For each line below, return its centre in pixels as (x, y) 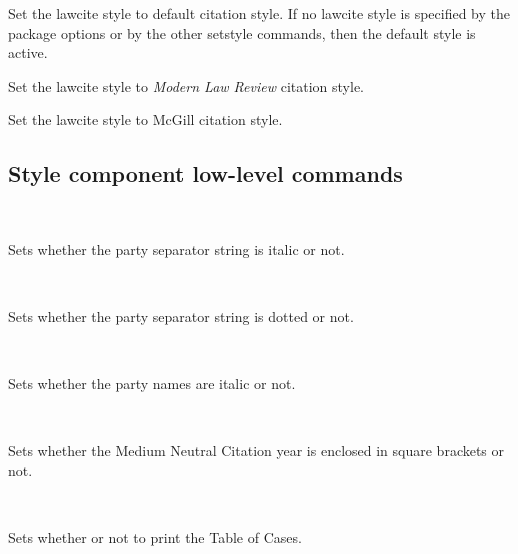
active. (28, 52)
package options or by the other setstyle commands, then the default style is (242, 32)
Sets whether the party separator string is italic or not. (176, 248)
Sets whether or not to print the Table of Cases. (155, 537)
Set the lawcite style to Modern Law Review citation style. (186, 85)
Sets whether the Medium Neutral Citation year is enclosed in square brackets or (256, 450)
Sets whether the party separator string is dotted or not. (181, 315)
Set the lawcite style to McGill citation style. (145, 119)
